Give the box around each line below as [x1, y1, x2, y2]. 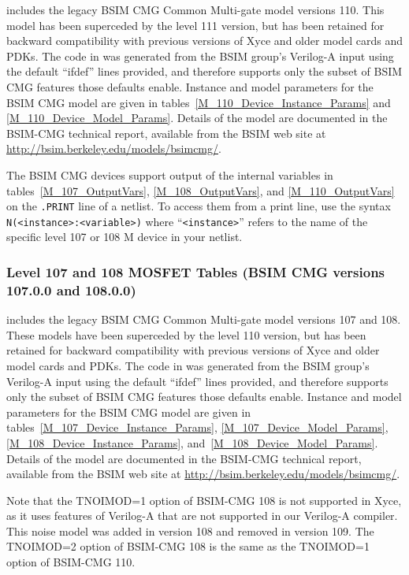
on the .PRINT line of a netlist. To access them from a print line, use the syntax [6, 198, 391, 214]
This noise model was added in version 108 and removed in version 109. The [6, 522, 374, 539]
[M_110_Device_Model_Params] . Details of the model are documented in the [6, 109, 388, 126]
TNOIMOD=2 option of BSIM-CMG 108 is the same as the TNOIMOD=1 [6, 538, 370, 555]
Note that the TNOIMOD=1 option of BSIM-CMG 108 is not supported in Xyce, [6, 492, 402, 508]
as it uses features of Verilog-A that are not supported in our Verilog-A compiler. [6, 507, 398, 524]
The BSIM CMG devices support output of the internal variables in [6, 166, 333, 183]
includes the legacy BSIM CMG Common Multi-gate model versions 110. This [6, 2, 385, 17]
